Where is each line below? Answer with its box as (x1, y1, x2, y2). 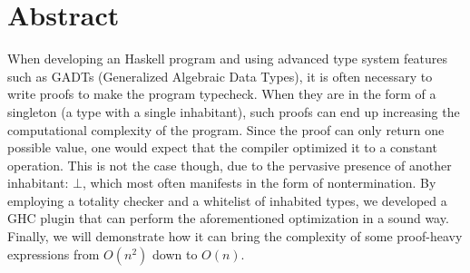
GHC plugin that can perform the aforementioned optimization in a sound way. (7, 209, 449, 228)
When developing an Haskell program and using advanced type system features (7, 49, 448, 68)
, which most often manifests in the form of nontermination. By (82, 173, 436, 192)
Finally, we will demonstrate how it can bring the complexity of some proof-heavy (7, 227, 463, 246)
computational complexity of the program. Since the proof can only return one (7, 120, 445, 139)
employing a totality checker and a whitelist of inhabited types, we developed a (7, 190, 447, 210)
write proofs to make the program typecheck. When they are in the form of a (7, 84, 436, 103)
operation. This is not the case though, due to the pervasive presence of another (7, 155, 452, 174)
